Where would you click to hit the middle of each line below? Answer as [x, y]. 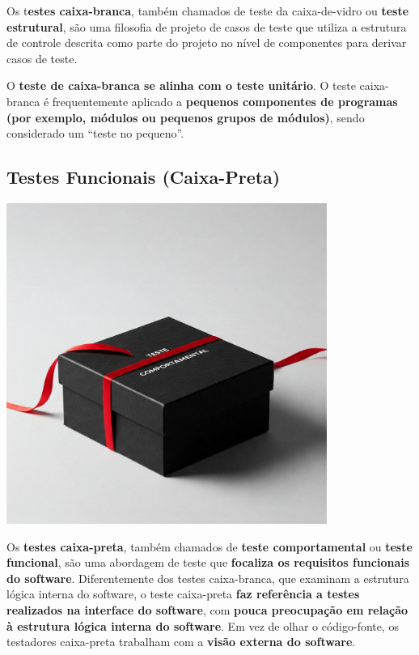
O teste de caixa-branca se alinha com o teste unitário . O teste [181, 85]
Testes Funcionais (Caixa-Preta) [144, 177]
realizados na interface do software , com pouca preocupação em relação [207, 609]
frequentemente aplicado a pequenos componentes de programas [225, 101]
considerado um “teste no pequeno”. [95, 133]
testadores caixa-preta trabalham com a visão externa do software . [181, 642]
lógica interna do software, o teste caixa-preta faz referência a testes [183, 594]
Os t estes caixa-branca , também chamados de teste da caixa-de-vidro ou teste [208, 11]
